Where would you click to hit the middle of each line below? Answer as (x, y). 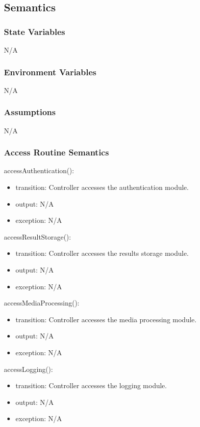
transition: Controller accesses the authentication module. (102, 187)
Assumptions (30, 112)
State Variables (35, 31)
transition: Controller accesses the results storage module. (102, 253)
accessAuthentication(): (39, 170)
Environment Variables (50, 72)
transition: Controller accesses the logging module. (91, 385)
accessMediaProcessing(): (42, 303)
